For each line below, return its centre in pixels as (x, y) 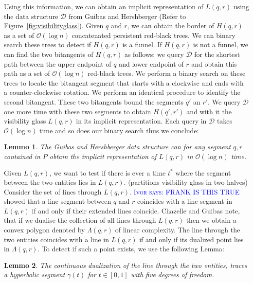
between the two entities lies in (50, 182)
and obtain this (214, 63)
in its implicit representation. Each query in (141, 121)
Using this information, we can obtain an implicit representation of (104, 6)
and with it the (209, 111)
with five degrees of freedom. (172, 274)
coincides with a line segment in (185, 201)
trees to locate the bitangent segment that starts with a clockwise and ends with (124, 82)
